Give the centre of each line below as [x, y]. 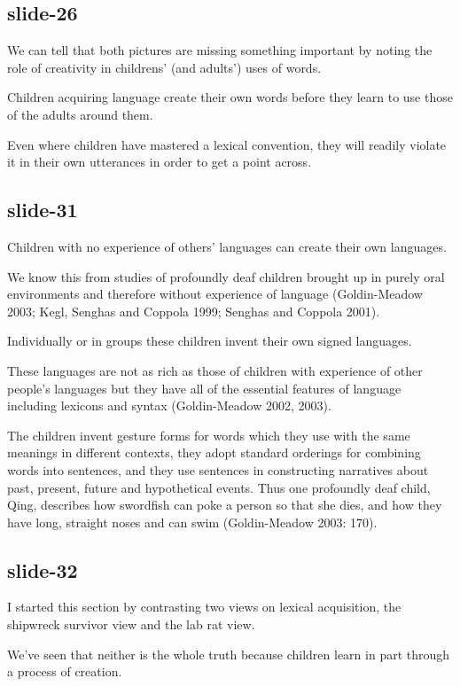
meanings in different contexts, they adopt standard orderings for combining [214, 452]
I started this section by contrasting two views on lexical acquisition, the [204, 607]
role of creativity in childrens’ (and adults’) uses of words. [164, 67]
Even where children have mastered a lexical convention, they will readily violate [227, 144]
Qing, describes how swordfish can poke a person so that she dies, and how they [225, 505]
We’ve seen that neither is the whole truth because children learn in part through [229, 654]
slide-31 [43, 210]
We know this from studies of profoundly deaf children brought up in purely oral [226, 276]
